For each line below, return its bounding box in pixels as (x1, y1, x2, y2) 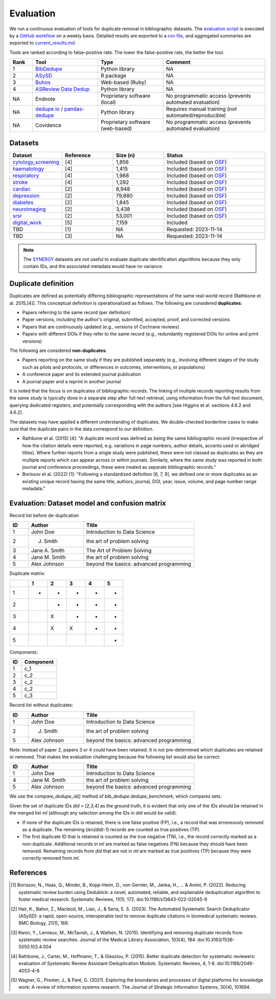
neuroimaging (12, 205, 46, 213)
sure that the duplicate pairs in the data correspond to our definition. (9, 426, 154, 432)
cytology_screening (12, 158, 60, 165)
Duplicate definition (9, 279, 74, 288)
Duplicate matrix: (9, 570, 45, 576)
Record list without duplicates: (9, 702, 74, 708)
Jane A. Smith (31, 547, 65, 554)
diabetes (12, 199, 34, 206)
